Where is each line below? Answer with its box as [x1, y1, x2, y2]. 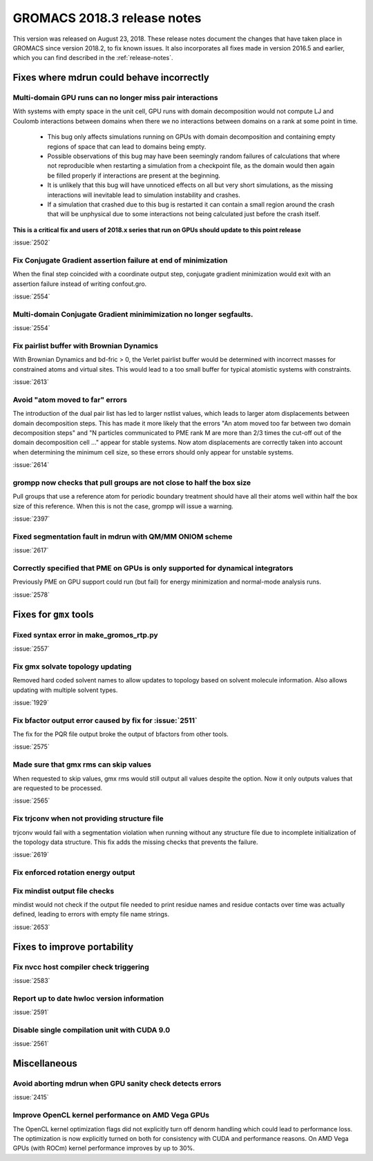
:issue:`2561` [12, 1039, 49, 1048]
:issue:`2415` [12, 1093, 49, 1102]
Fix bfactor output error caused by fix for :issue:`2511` [12, 716, 198, 725]
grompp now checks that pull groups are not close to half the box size [12, 478, 251, 488]
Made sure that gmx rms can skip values [12, 760, 152, 769]
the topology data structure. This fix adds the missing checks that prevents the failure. [12, 838, 258, 846]
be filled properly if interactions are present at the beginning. [47, 171, 221, 180]
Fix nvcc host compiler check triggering [12, 962, 150, 972]
